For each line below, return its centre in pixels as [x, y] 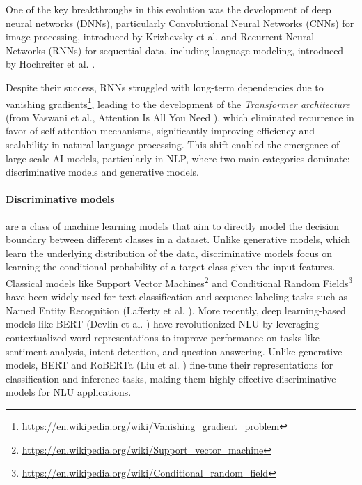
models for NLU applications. [69, 392]
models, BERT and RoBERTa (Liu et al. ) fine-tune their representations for [170, 365]
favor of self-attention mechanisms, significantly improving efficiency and [160, 131]
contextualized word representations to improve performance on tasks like [163, 337]
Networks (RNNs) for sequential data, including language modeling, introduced [175, 50]
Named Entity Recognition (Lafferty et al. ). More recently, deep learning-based [176, 310]
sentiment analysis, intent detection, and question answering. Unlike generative [174, 351]
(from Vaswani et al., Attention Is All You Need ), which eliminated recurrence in [180, 117]
